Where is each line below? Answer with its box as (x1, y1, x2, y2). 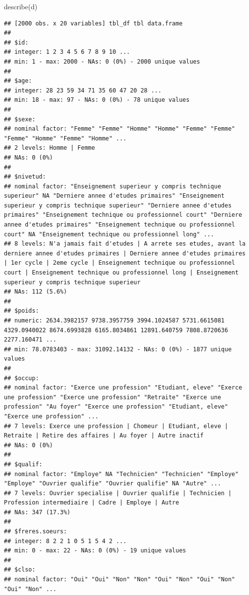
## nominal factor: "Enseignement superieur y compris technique (4, 183, 221, 190)
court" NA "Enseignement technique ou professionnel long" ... (4, 230, 214, 238)
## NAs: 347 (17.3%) (4, 508, 71, 516)
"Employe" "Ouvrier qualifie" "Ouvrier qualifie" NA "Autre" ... (4, 480, 221, 487)
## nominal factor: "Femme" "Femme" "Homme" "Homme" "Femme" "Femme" (4, 125, 235, 133)
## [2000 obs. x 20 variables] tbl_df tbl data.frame (4, 20, 183, 27)
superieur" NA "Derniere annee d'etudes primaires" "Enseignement (4, 192, 225, 200)
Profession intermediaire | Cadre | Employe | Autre (4, 499, 179, 506)
